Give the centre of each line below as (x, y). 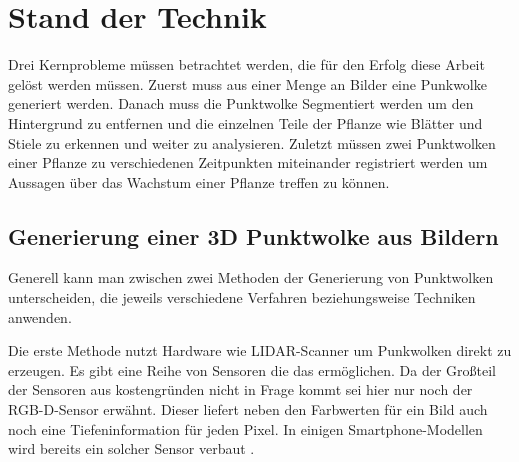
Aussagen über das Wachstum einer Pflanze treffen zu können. (199, 181)
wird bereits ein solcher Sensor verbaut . (131, 448)
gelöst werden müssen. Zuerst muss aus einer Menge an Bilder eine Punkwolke (247, 83)
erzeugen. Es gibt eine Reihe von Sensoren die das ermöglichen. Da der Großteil (252, 369)
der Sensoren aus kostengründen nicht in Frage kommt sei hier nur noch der (240, 389)
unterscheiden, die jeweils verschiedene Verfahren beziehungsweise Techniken (242, 297)
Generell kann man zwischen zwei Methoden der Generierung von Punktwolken (251, 277)
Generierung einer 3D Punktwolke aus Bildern (253, 235)
